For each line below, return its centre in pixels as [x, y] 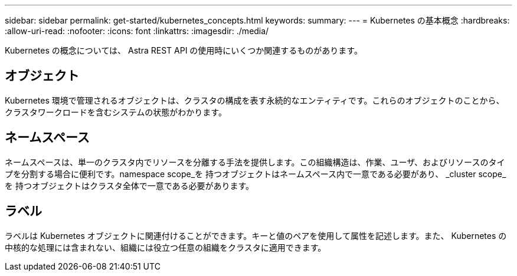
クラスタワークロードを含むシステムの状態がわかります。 [116, 112]
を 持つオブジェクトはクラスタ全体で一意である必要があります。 [130, 185]
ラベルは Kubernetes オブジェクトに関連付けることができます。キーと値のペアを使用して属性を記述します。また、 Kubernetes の [256, 235]
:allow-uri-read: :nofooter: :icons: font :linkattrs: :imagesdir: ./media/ [137, 31]
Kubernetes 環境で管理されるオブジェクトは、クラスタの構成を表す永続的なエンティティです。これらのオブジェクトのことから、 [255, 100]
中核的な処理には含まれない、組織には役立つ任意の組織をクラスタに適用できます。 [166, 247]
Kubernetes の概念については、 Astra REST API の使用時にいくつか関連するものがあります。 [184, 50]
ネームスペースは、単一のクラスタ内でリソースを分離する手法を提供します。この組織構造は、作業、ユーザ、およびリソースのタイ [255, 162]
